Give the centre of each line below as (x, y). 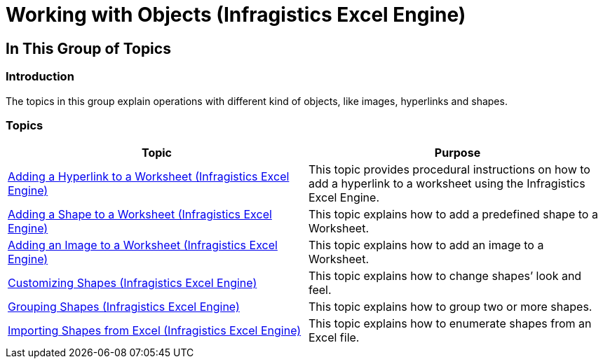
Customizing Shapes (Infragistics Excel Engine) (133, 283)
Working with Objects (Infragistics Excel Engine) (236, 15)
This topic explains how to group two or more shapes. (450, 307)
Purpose (458, 153)
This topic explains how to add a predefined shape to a (453, 215)
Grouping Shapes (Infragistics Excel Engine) (124, 307)
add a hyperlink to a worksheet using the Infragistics (447, 184)
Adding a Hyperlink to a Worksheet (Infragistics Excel (149, 177)
